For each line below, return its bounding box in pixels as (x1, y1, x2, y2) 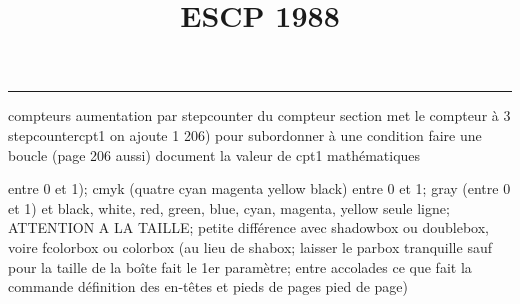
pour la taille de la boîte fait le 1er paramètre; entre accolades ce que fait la (8, 256, 472, 277)
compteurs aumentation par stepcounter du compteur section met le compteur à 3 (8, 105, 511, 126)
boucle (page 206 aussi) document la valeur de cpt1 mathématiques (8, 144, 421, 165)
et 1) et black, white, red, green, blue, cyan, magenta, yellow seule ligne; (8, 197, 450, 218)
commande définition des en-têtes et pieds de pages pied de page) (8, 276, 409, 297)
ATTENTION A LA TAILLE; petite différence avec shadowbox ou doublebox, (8, 217, 489, 238)
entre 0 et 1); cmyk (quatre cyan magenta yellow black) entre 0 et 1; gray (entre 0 (8, 178, 511, 199)
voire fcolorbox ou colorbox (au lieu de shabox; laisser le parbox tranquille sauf (8, 236, 492, 257)
